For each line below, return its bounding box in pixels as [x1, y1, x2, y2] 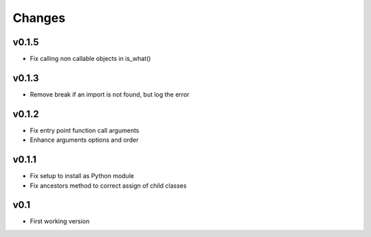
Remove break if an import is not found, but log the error [30, 90, 190, 99]
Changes [12, 10, 65, 25]
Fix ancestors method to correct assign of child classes [30, 182, 187, 190]
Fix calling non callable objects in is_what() [30, 55, 151, 63]
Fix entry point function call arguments [30, 126, 140, 134]
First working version [30, 217, 90, 225]
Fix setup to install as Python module [30, 172, 134, 180]
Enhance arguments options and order [30, 136, 139, 144]
